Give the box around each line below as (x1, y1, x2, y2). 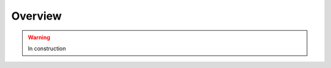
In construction (28, 45, 66, 52)
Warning (28, 34, 50, 41)
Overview (11, 9, 62, 23)
